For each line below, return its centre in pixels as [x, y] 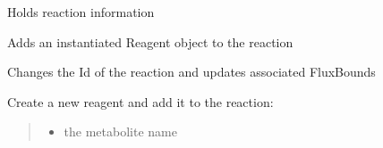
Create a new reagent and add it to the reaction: [140, 101]
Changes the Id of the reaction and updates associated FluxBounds [191, 72]
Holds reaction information [81, 12]
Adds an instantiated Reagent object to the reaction [150, 41]
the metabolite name [120, 132]
